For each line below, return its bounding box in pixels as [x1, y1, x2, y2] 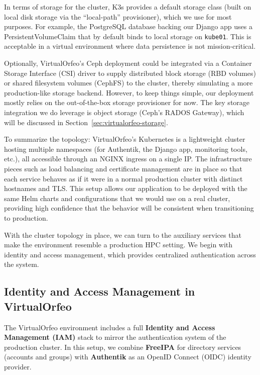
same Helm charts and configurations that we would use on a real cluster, [4, 193, 230, 203]
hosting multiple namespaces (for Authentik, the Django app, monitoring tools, [4, 143, 247, 154]
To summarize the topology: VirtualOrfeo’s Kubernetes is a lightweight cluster [4, 134, 245, 144]
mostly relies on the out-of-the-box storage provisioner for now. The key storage [4, 97, 250, 108]
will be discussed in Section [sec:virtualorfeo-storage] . [4, 117, 168, 127]
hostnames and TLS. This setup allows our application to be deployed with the [4, 183, 247, 194]
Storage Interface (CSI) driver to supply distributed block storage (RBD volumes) [4, 67, 256, 78]
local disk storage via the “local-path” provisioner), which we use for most [4, 11, 232, 22]
